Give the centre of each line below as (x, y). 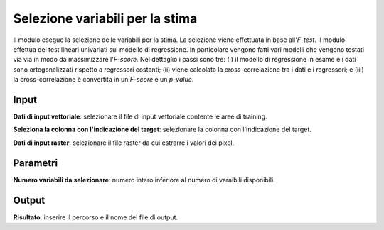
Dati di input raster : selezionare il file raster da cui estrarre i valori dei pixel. (124, 143)
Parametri (36, 163)
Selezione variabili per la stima (105, 18)
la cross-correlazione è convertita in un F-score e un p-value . (103, 80)
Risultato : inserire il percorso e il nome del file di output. (96, 217)
